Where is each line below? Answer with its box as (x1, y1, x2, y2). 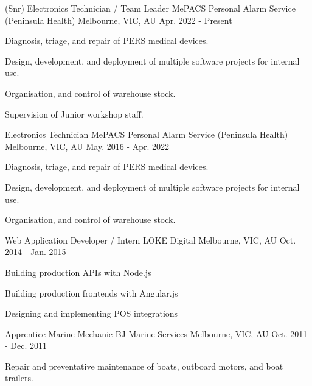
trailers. (5, 371, 33, 384)
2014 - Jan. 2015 (5, 245, 66, 258)
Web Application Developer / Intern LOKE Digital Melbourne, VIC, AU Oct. (5, 233, 296, 246)
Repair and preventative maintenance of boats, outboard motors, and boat (5, 359, 283, 372)
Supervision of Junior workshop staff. (5, 107, 144, 120)
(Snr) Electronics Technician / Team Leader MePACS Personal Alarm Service (5, 2, 296, 14)
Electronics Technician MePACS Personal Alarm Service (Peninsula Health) (5, 128, 288, 141)
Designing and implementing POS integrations (5, 307, 178, 320)
